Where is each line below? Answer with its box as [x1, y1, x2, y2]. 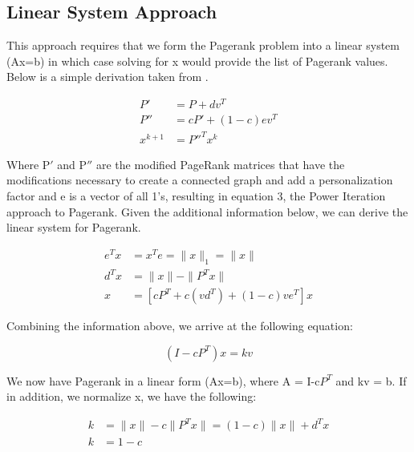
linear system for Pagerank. [6, 219, 141, 236]
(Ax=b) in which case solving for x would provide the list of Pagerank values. [6, 52, 388, 69]
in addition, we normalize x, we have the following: [6, 388, 257, 405]
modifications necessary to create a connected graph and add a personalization [6, 172, 393, 188]
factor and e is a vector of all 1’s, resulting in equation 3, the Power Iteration [6, 187, 386, 204]
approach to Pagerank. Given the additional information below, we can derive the [6, 203, 408, 220]
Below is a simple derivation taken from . [6, 68, 209, 85]
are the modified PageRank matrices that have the [95, 155, 345, 172]
